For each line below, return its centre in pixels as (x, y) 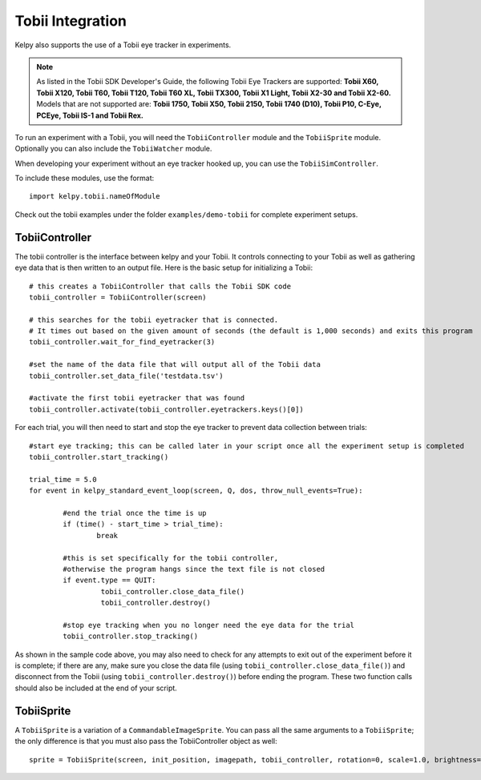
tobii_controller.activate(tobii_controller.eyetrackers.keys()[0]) (166, 409)
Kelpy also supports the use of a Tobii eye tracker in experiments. (123, 45)
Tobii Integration (71, 21)
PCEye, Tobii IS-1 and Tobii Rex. (90, 115)
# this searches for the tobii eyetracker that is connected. (154, 320)
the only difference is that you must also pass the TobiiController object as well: (146, 742)
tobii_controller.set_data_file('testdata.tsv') (126, 376)
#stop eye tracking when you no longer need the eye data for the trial (209, 625)
